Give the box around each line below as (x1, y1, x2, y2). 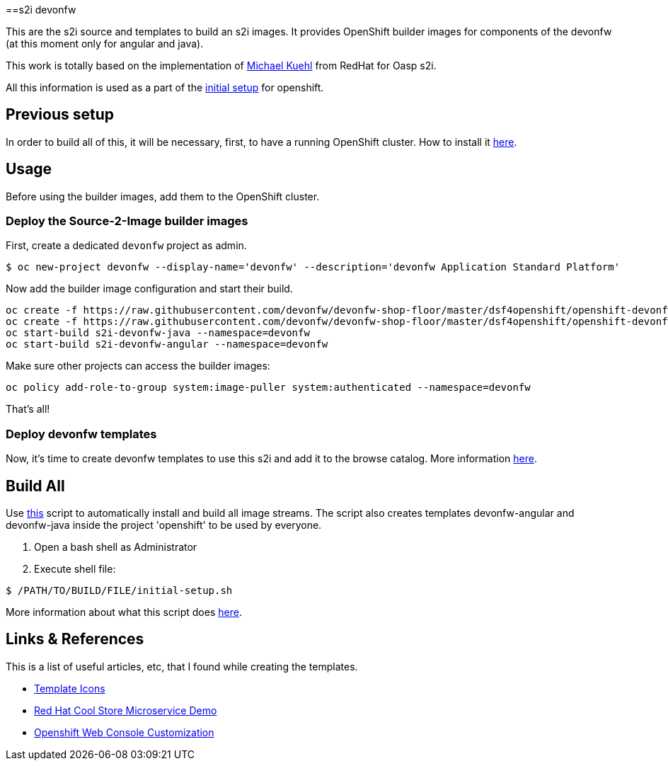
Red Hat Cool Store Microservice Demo (34, 704, 217, 716)
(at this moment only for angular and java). (6, 38, 204, 50)
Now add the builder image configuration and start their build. (6, 282, 293, 295)
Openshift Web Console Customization (34, 726, 214, 738)
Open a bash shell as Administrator (34, 541, 197, 554)
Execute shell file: (34, 563, 116, 576)
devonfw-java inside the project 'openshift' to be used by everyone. (6, 519, 322, 532)
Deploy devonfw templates (6, 426, 157, 441)
